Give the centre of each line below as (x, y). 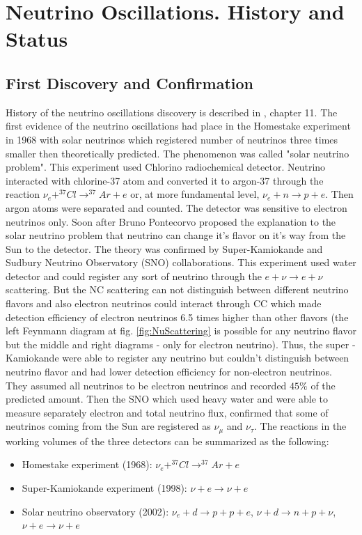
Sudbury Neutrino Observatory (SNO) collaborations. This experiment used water (181, 262)
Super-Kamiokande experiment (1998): (104, 488)
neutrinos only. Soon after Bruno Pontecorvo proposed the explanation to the (171, 221)
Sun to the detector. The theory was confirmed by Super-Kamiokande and (164, 248)
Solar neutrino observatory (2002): (95, 511)
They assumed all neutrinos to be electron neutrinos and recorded (146, 385)
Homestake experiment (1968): (87, 464)
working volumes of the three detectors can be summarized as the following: (167, 441)
